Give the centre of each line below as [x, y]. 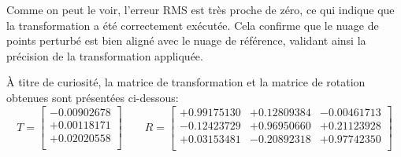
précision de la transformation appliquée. [105, 55]
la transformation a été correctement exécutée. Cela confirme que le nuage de [193, 25]
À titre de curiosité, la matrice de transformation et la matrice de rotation [186, 82]
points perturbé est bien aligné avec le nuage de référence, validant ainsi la [186, 40]
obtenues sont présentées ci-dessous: [93, 97]
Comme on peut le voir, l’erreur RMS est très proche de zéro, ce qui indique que [200, 9]
